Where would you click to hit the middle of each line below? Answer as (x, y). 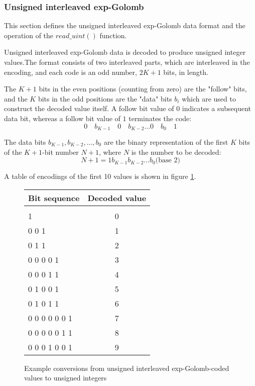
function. (113, 35)
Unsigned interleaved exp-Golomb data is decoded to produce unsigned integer (125, 52)
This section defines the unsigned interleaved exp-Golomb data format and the (125, 25)
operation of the (29, 35)
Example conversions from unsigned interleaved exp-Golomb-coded (127, 368)
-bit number (60, 152)
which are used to (209, 98)
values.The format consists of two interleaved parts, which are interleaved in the (127, 62)
